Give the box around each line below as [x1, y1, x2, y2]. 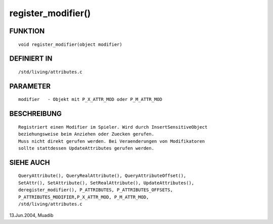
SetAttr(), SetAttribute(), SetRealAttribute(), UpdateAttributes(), [18, 180, 195, 186]
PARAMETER [9, 82, 51, 90]
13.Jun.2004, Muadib [9, 212, 54, 218]
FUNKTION [9, 27, 45, 35]
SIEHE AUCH [9, 158, 50, 166]
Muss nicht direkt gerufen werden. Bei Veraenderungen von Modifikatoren [18, 138, 205, 144]
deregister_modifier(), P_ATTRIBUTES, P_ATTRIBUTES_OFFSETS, [18, 187, 173, 193]
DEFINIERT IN [9, 54, 53, 63]
